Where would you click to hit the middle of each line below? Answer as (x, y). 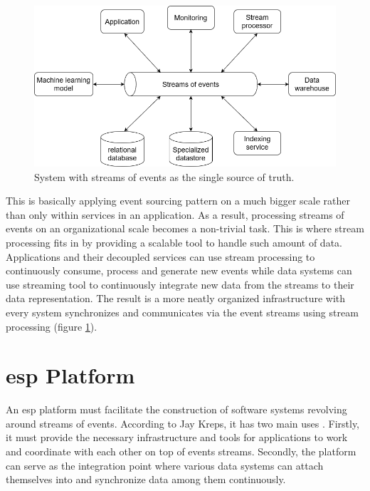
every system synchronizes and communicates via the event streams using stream (182, 312)
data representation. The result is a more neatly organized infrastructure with (176, 298)
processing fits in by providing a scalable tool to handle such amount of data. (174, 242)
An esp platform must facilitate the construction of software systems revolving (176, 409)
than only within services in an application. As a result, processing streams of (175, 214)
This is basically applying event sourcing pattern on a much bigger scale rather (178, 201)
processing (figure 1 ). (52, 326)
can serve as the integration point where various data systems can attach (165, 465)
